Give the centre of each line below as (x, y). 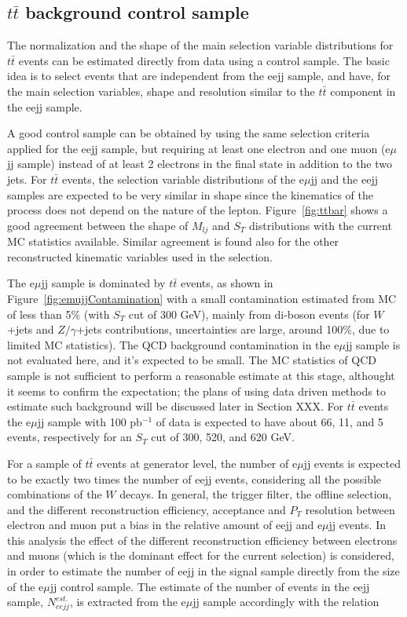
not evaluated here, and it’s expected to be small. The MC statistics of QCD (192, 360)
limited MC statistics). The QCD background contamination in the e (173, 344)
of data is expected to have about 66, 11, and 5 (269, 421)
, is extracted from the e (128, 602)
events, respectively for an (70, 437)
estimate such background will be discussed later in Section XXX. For (176, 406)
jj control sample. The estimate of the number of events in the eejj (210, 586)
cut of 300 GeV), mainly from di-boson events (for (249, 314)
